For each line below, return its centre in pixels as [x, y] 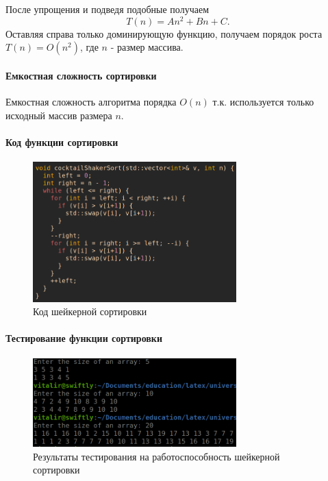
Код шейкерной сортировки [90, 311]
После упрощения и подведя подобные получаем [107, 9]
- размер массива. [147, 47]
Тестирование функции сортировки [84, 338]
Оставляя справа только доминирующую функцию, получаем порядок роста [164, 33]
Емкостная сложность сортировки [81, 75]
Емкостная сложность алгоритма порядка [91, 102]
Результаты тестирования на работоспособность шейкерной [156, 456]
